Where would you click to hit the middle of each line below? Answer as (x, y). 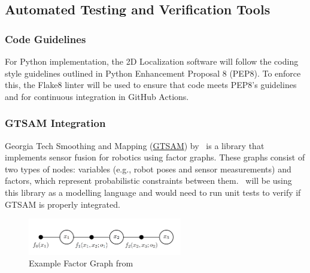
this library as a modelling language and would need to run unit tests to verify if (153, 192)
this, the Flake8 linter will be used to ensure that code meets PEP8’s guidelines (151, 85)
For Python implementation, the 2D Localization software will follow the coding (152, 61)
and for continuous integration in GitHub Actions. (97, 96)
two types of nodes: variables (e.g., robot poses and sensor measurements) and (148, 169)
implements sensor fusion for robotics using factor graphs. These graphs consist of (155, 157)
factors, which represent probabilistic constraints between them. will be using (148, 181)
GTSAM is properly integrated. (63, 204)
